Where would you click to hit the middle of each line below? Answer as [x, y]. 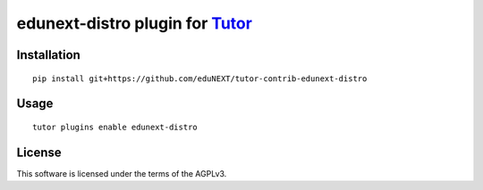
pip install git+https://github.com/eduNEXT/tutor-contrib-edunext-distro [200, 78]
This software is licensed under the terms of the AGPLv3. [122, 173]
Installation [48, 55]
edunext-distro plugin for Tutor [134, 23]
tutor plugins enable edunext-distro [115, 127]
